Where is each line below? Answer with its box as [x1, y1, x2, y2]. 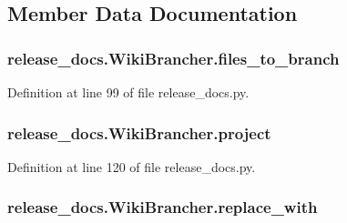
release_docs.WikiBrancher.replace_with [7, 196, 318, 218]
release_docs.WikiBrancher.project [7, 121, 271, 144]
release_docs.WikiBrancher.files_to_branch [7, 46, 340, 69]
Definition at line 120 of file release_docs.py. [7, 157, 256, 176]
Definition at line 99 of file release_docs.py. [7, 83, 250, 101]
